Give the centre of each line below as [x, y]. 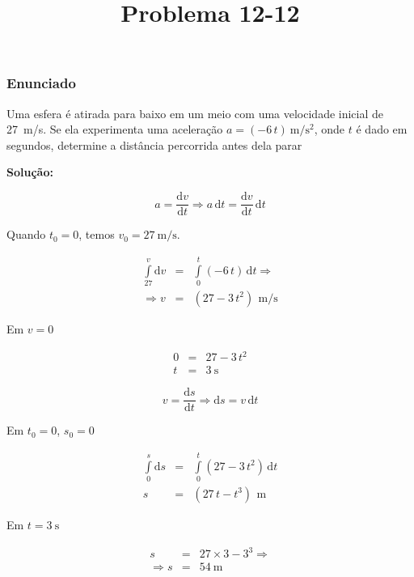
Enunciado [41, 83]
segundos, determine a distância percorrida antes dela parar [154, 144]
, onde [330, 129]
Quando [26, 234]
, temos [97, 234]
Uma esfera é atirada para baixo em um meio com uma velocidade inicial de [195, 113]
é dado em [382, 129]
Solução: [30, 172]
